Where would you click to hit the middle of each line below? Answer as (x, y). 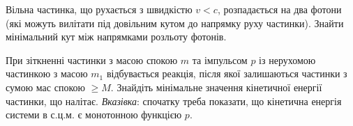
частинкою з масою (47, 73)
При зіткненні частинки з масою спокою (92, 60)
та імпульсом (220, 60)
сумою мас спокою (45, 87)
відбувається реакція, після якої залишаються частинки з (227, 73)
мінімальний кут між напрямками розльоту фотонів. (116, 37)
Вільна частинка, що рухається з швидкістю (99, 9)
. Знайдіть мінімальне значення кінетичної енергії (216, 87)
